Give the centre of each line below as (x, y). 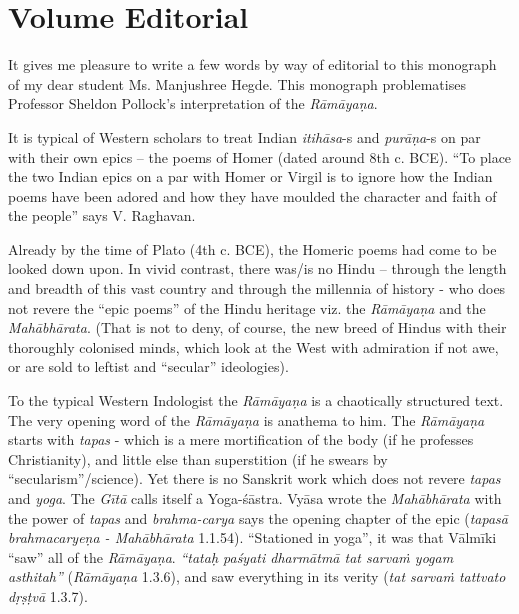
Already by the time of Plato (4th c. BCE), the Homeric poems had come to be (252, 248)
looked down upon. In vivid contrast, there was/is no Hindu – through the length (257, 268)
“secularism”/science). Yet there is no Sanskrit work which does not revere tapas (254, 478)
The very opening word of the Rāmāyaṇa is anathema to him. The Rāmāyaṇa (246, 419)
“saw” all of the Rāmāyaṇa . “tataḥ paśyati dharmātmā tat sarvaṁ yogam (231, 556)
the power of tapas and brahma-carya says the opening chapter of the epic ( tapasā (258, 517)
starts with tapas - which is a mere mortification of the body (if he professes (241, 439)
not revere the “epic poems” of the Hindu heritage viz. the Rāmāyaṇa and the (247, 307)
